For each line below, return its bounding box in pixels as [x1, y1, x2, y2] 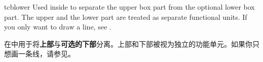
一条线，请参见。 [18, 48, 75, 59]
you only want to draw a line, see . [4, 21, 111, 32]
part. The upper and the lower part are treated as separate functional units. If [4, 11, 247, 22]
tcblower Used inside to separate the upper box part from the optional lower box [4, 2, 255, 12]
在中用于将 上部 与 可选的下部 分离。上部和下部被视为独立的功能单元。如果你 [4, 38, 252, 49]
